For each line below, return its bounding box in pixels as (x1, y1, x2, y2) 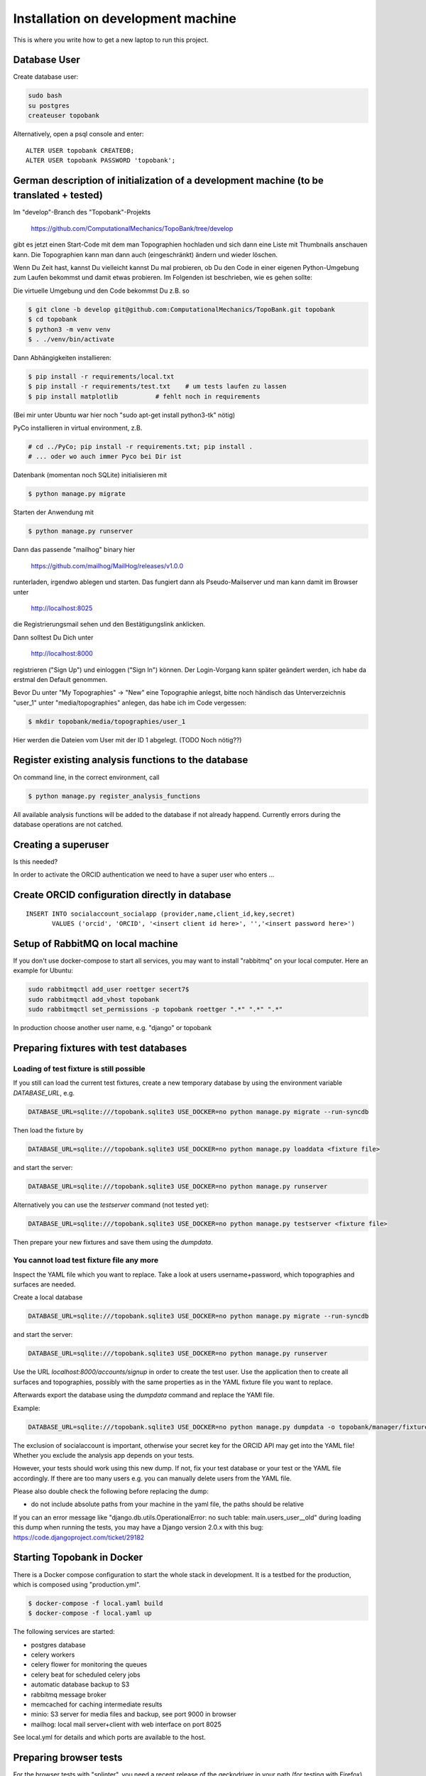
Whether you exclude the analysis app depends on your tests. (13, 1451, 195, 1459)
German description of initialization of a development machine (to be (13, 174, 324, 186)
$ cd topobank (28, 315, 77, 323)
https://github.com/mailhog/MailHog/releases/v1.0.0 (31, 561, 184, 570)
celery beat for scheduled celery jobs (31, 1670, 141, 1679)
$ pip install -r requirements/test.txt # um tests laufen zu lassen (28, 382, 287, 391)
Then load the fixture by (13, 1126, 84, 1135)
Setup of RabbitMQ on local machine (13, 938, 179, 950)
